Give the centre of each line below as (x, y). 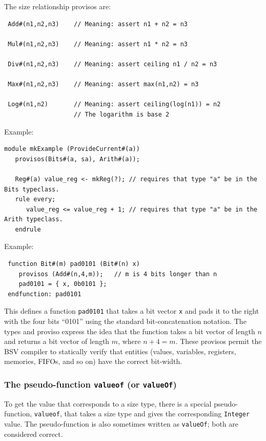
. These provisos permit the (219, 341)
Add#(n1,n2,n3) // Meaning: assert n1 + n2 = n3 (98, 24)
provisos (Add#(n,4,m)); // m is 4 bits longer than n (118, 274)
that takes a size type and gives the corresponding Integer (157, 414)
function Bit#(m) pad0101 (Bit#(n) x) (74, 264)
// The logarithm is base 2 (122, 114)
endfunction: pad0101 (45, 294)
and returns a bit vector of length (57, 341)
